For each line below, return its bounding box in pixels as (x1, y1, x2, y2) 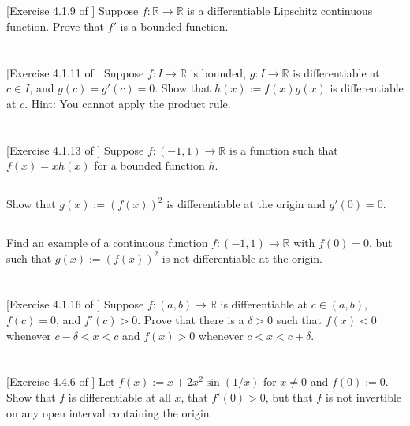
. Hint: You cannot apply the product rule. (24, 95, 231, 111)
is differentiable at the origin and (166, 196, 326, 212)
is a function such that (229, 141, 338, 158)
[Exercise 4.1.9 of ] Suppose (6, 2, 139, 19)
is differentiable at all (68, 389, 171, 405)
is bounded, (190, 64, 247, 80)
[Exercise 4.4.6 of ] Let (6, 373, 115, 390)
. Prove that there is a (137, 312, 244, 328)
